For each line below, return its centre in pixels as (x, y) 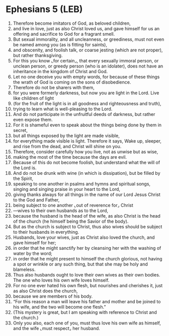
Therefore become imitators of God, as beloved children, (72, 23)
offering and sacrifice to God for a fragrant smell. (64, 34)
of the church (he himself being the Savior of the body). (71, 221)
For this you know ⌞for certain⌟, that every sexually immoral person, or (86, 60)
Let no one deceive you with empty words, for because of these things (86, 77)
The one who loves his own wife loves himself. (61, 280)
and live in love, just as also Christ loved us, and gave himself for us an (86, 28)
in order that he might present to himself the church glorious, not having (88, 258)
